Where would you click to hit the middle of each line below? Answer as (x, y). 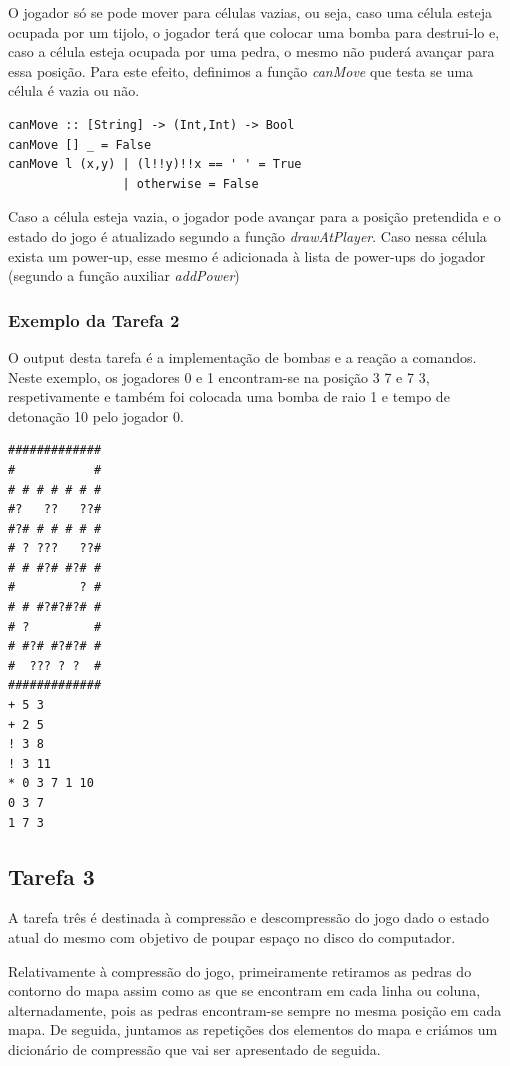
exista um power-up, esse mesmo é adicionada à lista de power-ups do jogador (247, 255)
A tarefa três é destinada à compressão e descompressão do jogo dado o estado (248, 917)
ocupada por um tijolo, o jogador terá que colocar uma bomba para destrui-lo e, (254, 31)
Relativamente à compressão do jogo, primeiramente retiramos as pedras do (240, 970)
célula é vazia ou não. (74, 90)
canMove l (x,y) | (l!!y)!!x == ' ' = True (155, 164)
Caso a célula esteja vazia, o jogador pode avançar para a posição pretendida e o (254, 216)
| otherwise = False (190, 183)
